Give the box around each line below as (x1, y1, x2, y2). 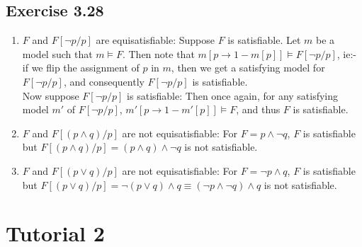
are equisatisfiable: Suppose (96, 33, 215, 47)
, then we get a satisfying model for (171, 60, 325, 75)
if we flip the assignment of (22, 60, 140, 75)
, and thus (236, 102, 281, 117)
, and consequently (63, 74, 145, 88)
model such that (22, 46, 93, 61)
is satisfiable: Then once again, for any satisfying (127, 88, 339, 103)
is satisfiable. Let (227, 33, 301, 47)
